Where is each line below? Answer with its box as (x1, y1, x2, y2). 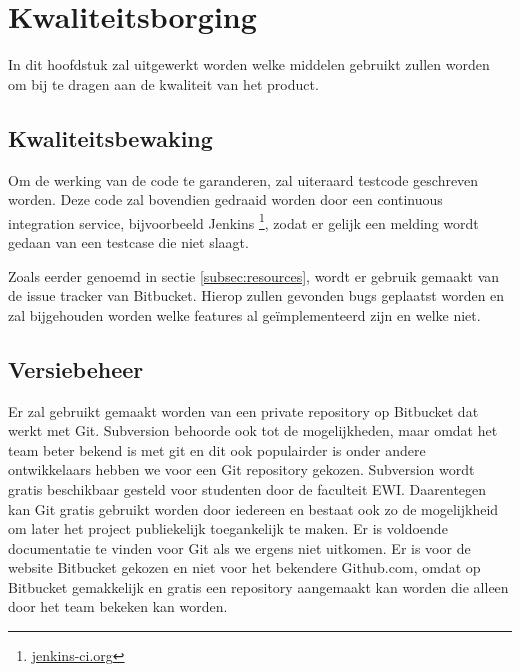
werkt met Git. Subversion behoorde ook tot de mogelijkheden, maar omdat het (8, 420, 498, 441)
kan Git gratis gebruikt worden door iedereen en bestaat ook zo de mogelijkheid (8, 498, 499, 519)
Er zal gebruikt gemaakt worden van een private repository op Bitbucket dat (8, 400, 479, 421)
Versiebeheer (8, 353, 144, 384)
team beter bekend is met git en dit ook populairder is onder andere (8, 439, 426, 460)
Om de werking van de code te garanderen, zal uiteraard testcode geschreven (8, 169, 479, 190)
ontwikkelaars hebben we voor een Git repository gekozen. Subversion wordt (8, 459, 475, 480)
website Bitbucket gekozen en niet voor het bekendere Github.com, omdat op (8, 557, 481, 578)
